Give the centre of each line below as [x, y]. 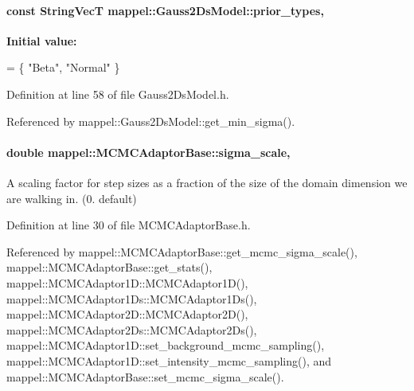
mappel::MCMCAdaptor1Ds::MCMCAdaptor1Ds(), [132, 298]
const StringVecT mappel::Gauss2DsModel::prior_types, [165, 10]
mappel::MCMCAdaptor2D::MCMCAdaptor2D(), [127, 314]
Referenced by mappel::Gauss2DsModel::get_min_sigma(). [151, 121]
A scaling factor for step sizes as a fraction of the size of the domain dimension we [207, 182]
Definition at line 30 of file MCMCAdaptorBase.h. [129, 225]
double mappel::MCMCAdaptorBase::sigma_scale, [148, 152]
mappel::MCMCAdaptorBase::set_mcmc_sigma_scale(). [145, 376]
